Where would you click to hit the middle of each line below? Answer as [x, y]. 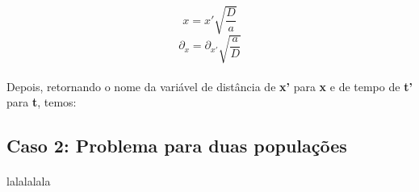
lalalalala [29, 181]
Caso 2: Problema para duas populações [177, 146]
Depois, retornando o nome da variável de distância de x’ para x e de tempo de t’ [209, 86]
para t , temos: [42, 102]
